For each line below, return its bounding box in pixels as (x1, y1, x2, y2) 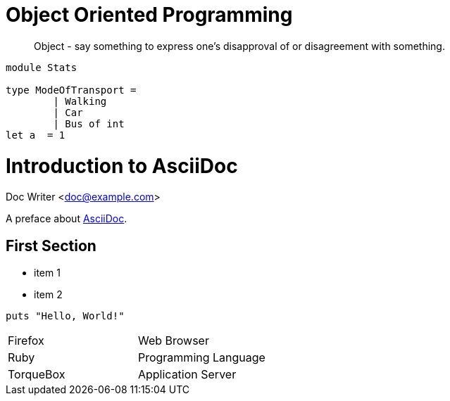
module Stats (6, 61, 77, 73)
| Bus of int (53, 117, 125, 129)
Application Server (137, 367, 237, 382)
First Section (6, 236, 96, 255)
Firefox (8, 333, 44, 348)
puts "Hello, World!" (6, 310, 125, 322)
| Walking (53, 95, 107, 107)
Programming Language (137, 350, 265, 365)
